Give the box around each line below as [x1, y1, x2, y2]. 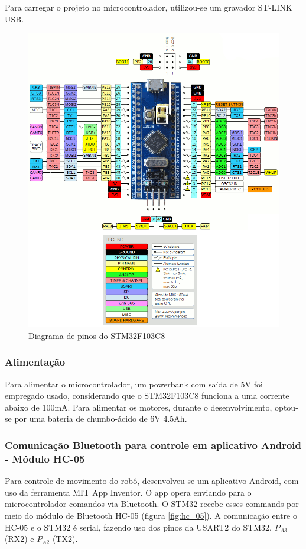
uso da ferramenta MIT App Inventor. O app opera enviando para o [5, 486, 252, 498]
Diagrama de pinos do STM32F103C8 [28, 329, 165, 341]
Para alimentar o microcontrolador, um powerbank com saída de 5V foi [5, 377, 263, 390]
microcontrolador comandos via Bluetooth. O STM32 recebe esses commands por [5, 498, 299, 510]
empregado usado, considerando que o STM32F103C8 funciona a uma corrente [5, 389, 289, 402]
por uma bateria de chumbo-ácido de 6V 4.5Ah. [14, 412, 187, 425]
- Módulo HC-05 [5, 451, 85, 466]
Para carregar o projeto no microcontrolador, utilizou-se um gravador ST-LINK [5, 1, 292, 13]
